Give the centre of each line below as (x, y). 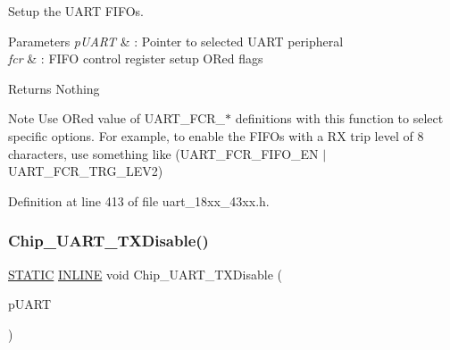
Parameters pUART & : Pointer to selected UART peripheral (176, 41)
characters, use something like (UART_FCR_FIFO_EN (163, 153)
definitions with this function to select (339, 118)
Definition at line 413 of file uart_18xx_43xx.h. (139, 200)
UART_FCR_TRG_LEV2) (86, 171)
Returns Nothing (54, 88)
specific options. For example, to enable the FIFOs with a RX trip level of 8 (216, 135)
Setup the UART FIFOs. (76, 11)
